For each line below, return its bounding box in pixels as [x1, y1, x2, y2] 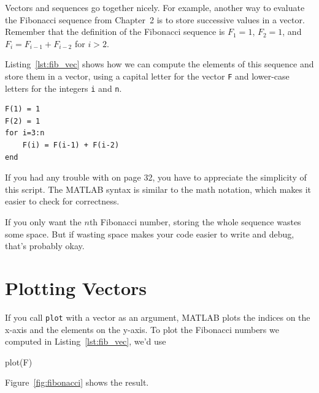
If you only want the [5, 215, 82, 228]
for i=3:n [5, 129, 45, 138]
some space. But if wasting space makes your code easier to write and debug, [5, 227, 294, 240]
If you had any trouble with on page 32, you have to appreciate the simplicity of [5, 171, 307, 184]
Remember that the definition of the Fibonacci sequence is [5, 25, 225, 38]
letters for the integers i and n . [5, 81, 122, 94]
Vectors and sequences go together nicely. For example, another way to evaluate [5, 1, 305, 13]
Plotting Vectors [5, 275, 147, 300]
